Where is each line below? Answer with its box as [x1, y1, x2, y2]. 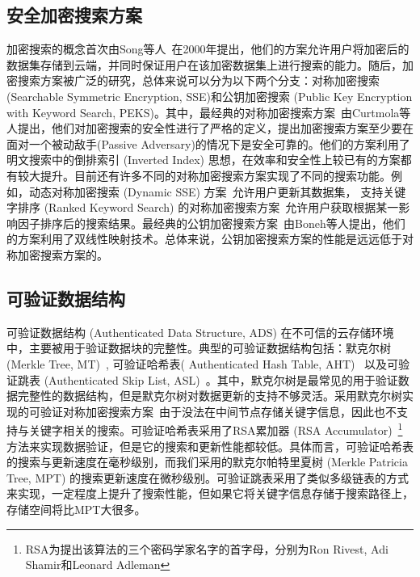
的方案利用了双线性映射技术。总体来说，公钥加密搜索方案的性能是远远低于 [6, 230, 402, 247]
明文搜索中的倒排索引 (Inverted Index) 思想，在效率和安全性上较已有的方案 [6, 151, 401, 168]
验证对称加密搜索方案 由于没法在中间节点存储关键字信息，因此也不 [40, 402, 397, 419]
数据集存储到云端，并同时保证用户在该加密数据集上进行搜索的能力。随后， [6, 56, 402, 73]
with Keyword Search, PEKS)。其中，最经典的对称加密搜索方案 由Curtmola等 [6, 103, 411, 120]
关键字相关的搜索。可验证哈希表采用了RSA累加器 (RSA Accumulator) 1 [28, 419, 403, 438]
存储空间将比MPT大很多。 [6, 500, 146, 517]
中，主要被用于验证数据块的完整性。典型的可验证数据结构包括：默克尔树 [6, 339, 391, 356]
